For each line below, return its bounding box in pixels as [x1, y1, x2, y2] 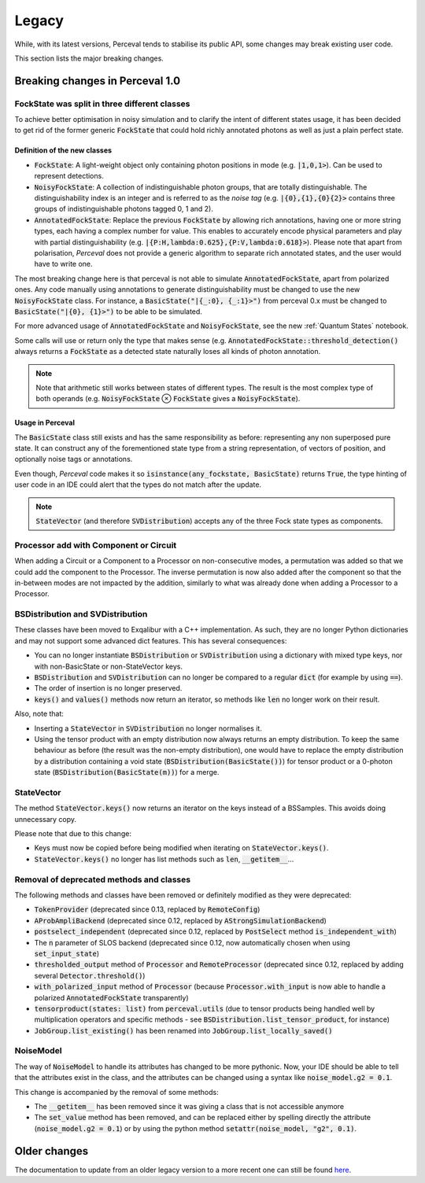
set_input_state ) [34, 949, 100, 958]
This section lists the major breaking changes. [14, 53, 164, 63]
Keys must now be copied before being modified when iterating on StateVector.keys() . [34, 843, 330, 853]
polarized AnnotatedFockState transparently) [34, 993, 189, 1002]
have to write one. [34, 260, 94, 269]
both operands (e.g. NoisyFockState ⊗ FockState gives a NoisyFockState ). [35, 394, 301, 404]
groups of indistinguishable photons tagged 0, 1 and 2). [34, 205, 214, 214]
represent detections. [34, 171, 104, 181]
